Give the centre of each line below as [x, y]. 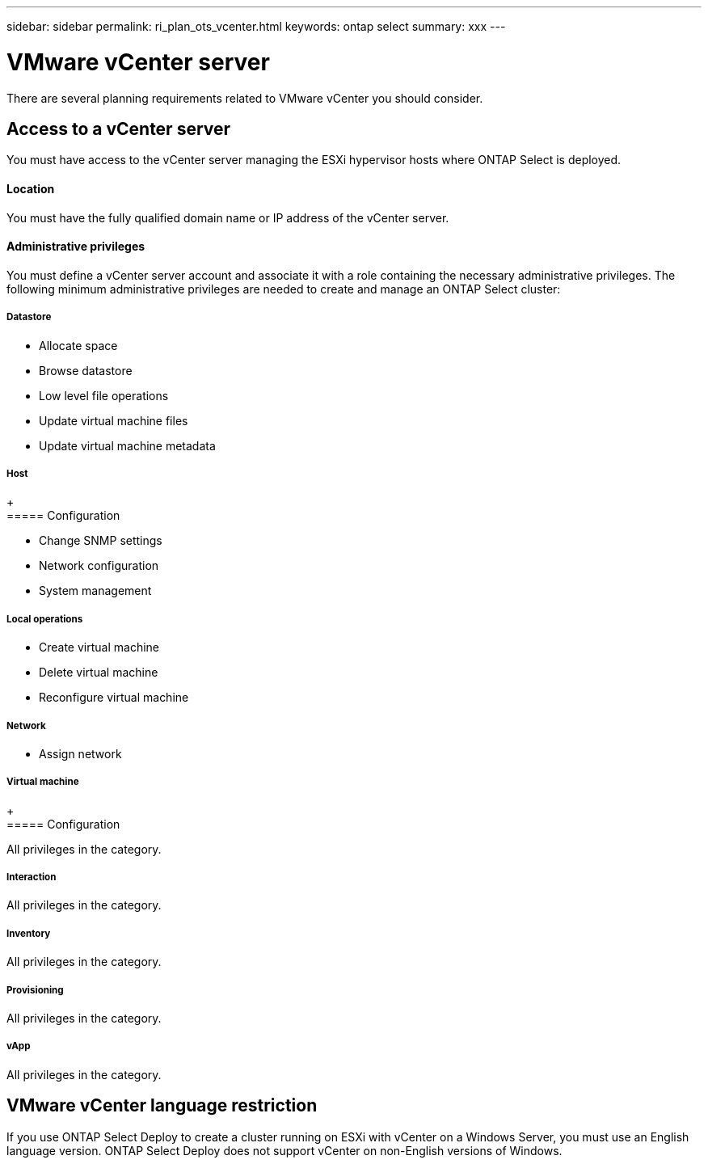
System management [95, 591]
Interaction [32, 877]
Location [31, 188]
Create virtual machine [99, 647]
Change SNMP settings [101, 541]
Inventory [29, 933]
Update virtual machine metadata [127, 445]
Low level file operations [104, 395]
